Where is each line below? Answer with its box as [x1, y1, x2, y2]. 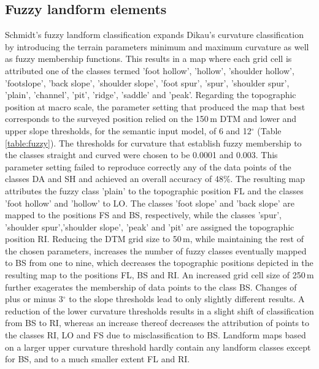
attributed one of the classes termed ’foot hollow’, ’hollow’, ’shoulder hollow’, [5, 64, 294, 77]
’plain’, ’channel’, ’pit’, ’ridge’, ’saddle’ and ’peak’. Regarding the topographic [5, 88, 296, 101]
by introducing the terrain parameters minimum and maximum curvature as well [5, 40, 309, 53]
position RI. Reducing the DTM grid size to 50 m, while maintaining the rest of [5, 232, 304, 245]
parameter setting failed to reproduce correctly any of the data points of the [5, 160, 291, 173]
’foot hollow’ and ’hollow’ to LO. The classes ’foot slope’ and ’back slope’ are [5, 196, 294, 209]
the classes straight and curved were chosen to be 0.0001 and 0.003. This [5, 148, 278, 161]
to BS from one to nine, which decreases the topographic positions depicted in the [5, 256, 313, 269]
